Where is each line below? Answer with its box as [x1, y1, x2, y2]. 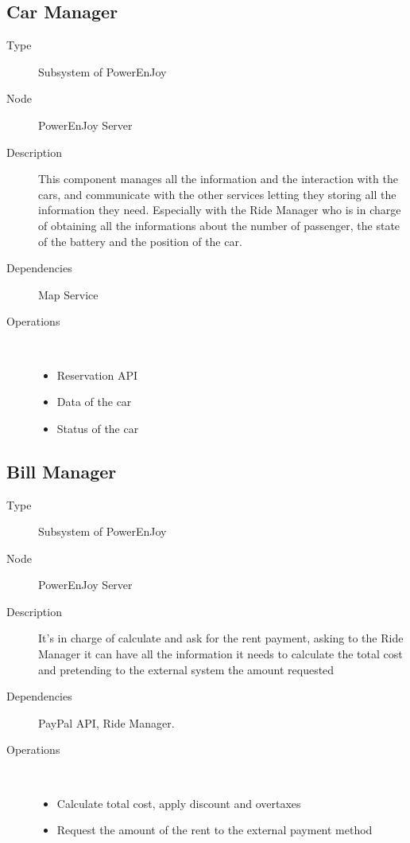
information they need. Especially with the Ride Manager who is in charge [38, 201, 401, 218]
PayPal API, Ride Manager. [38, 714, 175, 731]
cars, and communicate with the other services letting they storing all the [38, 185, 396, 202]
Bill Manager [6, 459, 117, 483]
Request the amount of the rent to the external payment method [56, 822, 373, 838]
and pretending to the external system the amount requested [38, 661, 335, 677]
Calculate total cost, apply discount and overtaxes [56, 794, 301, 811]
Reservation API [56, 366, 138, 383]
